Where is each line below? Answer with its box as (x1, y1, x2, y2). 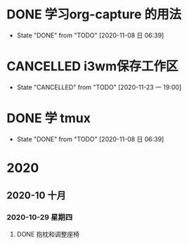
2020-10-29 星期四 (6, 213, 73, 222)
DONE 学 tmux (6, 111, 91, 127)
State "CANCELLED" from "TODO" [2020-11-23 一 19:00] (16, 82, 182, 92)
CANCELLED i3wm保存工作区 (6, 58, 178, 75)
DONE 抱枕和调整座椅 (16, 230, 80, 238)
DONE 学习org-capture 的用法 (6, 6, 182, 23)
